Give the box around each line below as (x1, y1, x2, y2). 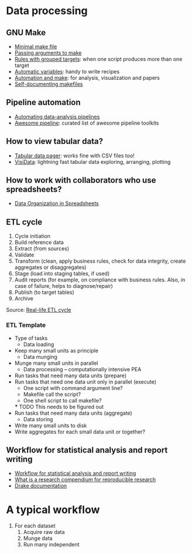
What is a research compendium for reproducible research (14, 476, 156, 483)
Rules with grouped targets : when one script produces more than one (14, 56, 183, 62)
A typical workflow (6, 503, 100, 516)
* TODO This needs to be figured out (14, 403, 104, 410)
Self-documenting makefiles (14, 80, 83, 88)
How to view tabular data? (6, 136, 104, 146)
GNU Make (6, 28, 46, 38)
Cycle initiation (14, 233, 51, 240)
